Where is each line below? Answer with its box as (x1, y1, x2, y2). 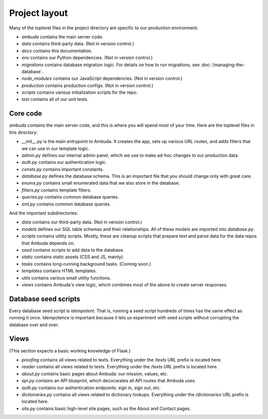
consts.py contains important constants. (21, 166, 104, 172)
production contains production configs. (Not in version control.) (21, 82, 154, 88)
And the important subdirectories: (9, 210, 78, 216)
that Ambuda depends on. (21, 240, 75, 246)
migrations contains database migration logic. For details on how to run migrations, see (21, 62, 200, 68)
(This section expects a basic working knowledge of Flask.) (9, 348, 131, 353)
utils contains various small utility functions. (21, 275, 111, 280)
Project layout (9, 7, 68, 18)
